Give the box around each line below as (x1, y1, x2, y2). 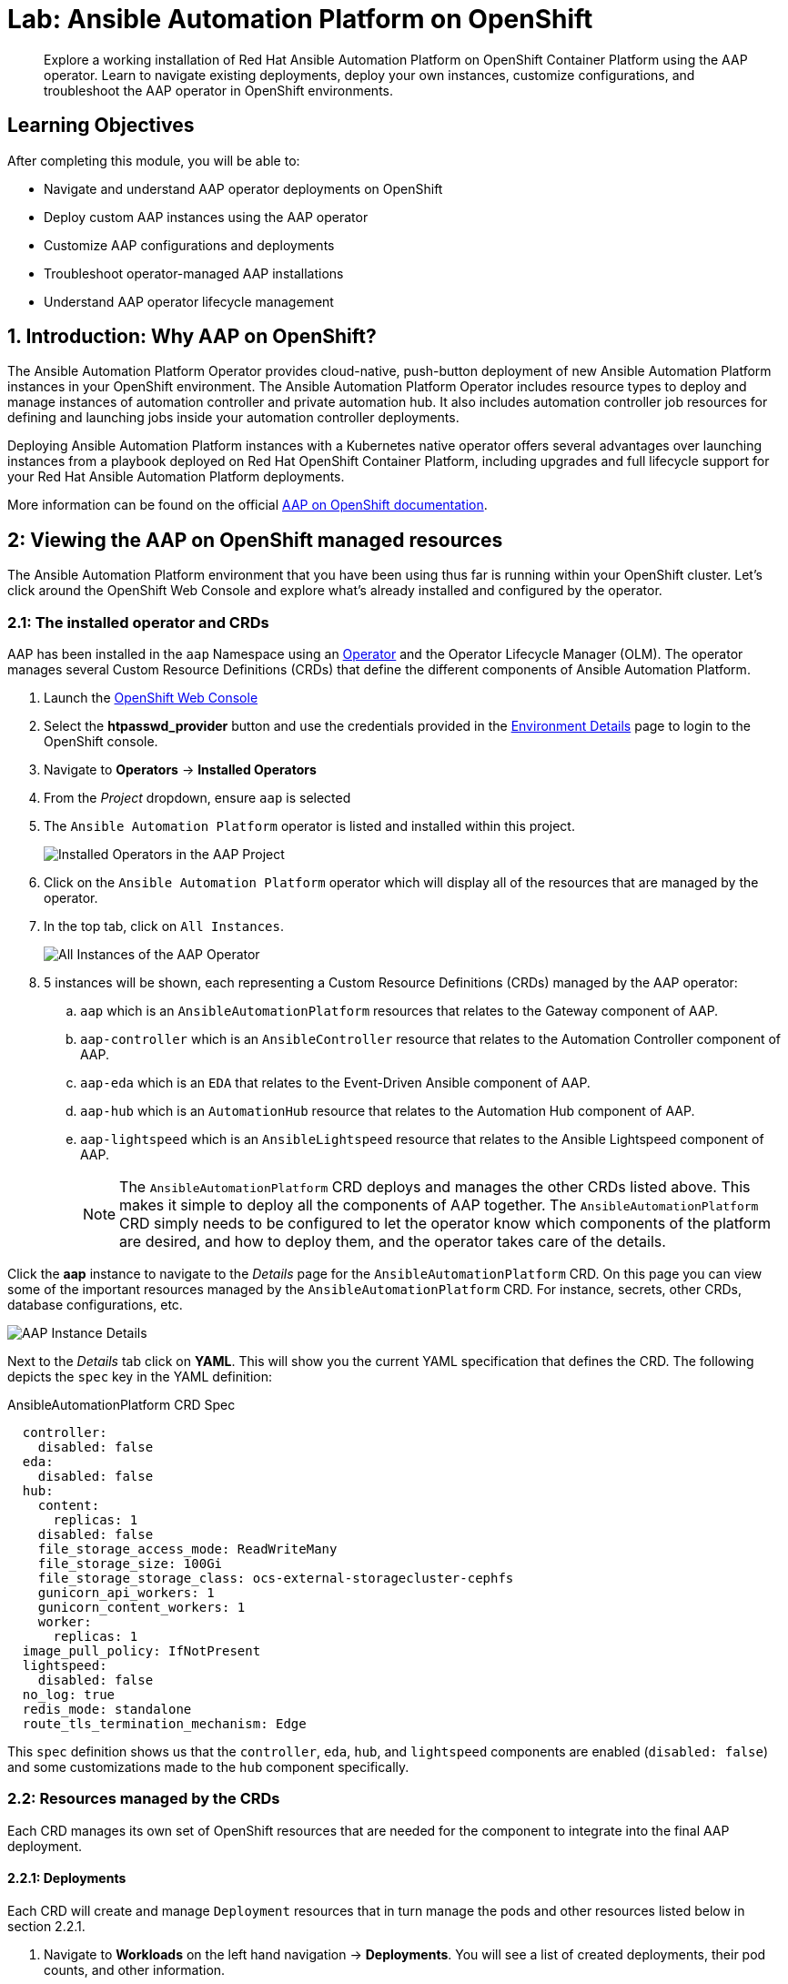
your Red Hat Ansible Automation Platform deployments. (7, 469, 345, 485)
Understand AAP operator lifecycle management (44, 293, 334, 309)
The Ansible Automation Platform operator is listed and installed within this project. (44, 818, 575, 835)
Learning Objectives (7, 114, 195, 137)
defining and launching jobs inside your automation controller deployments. (7, 410, 460, 426)
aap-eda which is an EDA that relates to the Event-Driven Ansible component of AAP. (80, 1075, 591, 1091)
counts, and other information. (44, 1962, 226, 1978)
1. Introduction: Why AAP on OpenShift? (7, 325, 377, 349)
